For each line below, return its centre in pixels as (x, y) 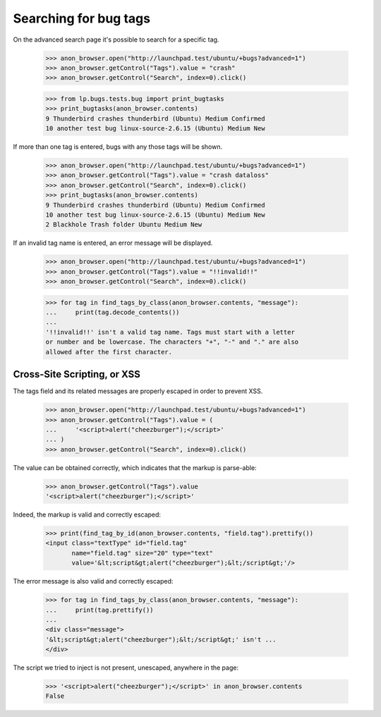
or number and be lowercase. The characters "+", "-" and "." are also (172, 342)
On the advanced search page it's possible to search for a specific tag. (116, 40)
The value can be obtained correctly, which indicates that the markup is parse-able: (135, 468)
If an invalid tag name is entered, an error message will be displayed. (113, 243)
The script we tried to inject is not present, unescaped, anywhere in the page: (126, 668)
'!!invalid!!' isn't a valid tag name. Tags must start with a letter (170, 332)
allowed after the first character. (109, 352)
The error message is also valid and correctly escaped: (93, 582)
